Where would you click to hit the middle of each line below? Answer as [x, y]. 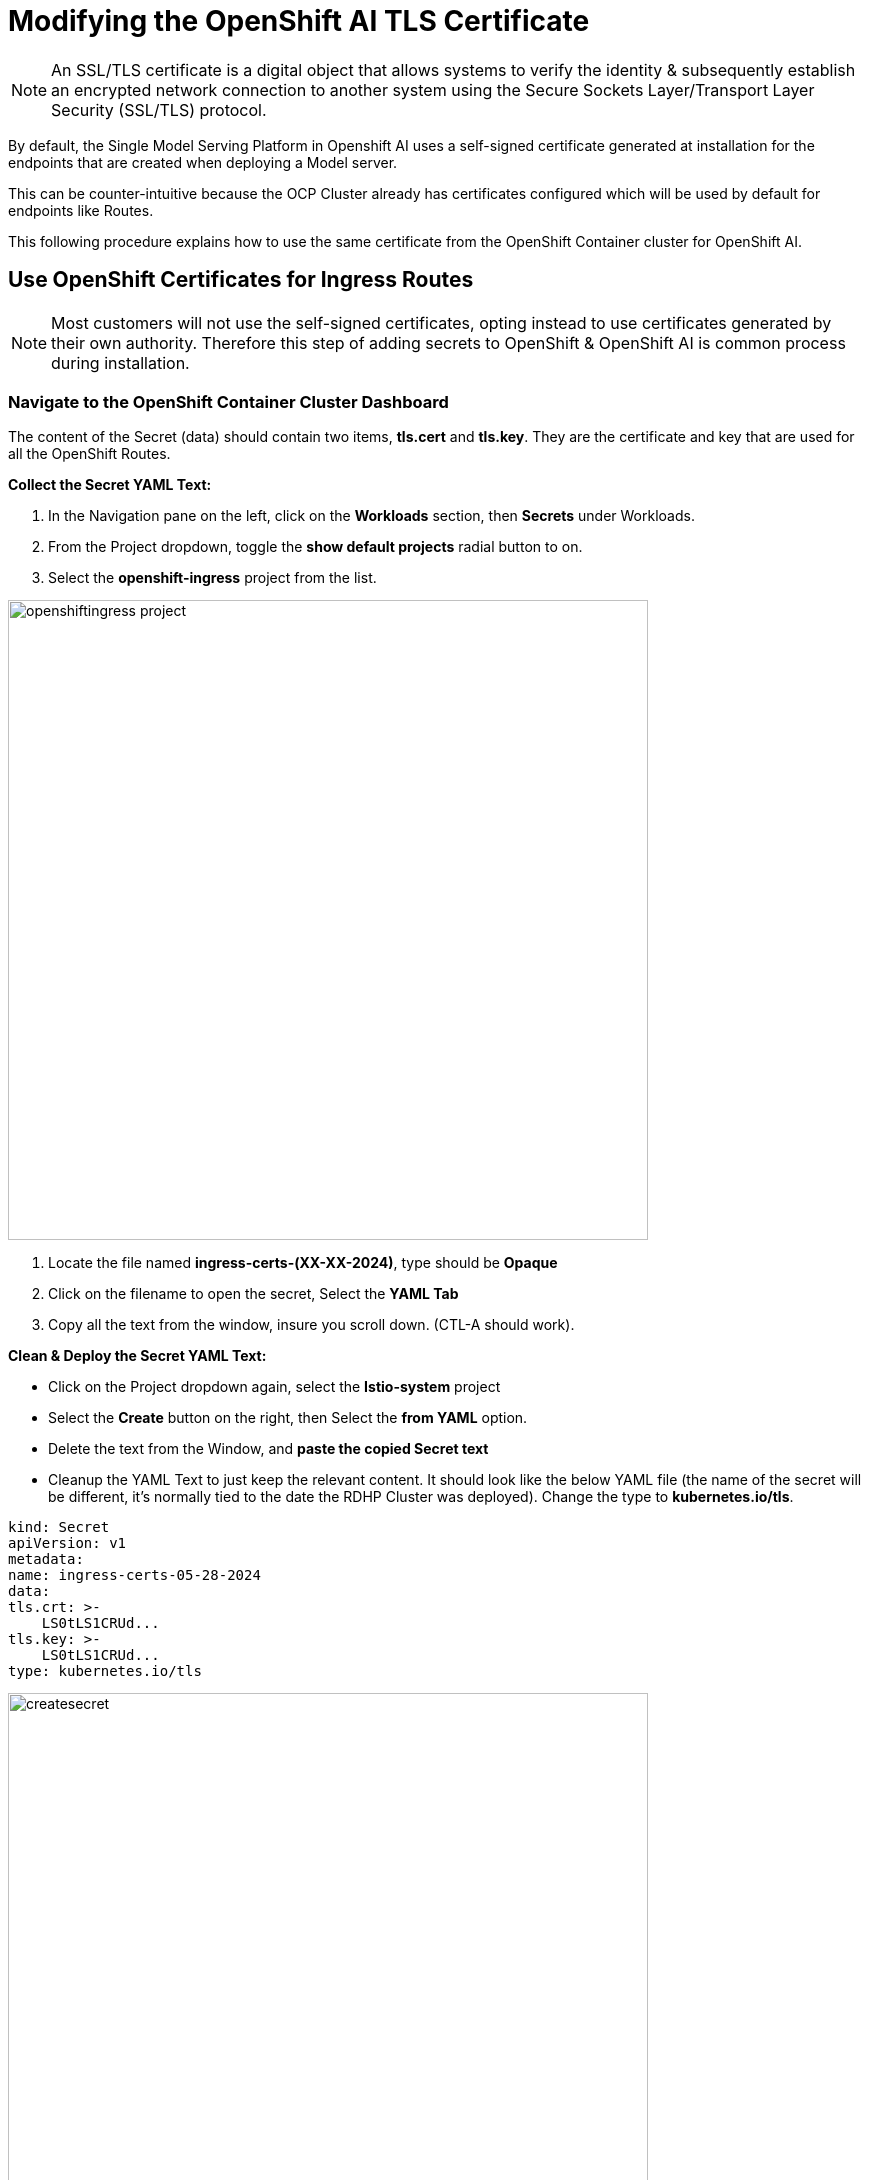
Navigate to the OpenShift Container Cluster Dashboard [228, 401]
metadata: [46, 1559]
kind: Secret [59, 1527]
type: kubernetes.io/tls [105, 1671]
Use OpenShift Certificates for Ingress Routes [241, 280]
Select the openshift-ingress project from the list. [212, 578]
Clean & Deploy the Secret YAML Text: [137, 1356]
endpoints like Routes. [81, 210]
